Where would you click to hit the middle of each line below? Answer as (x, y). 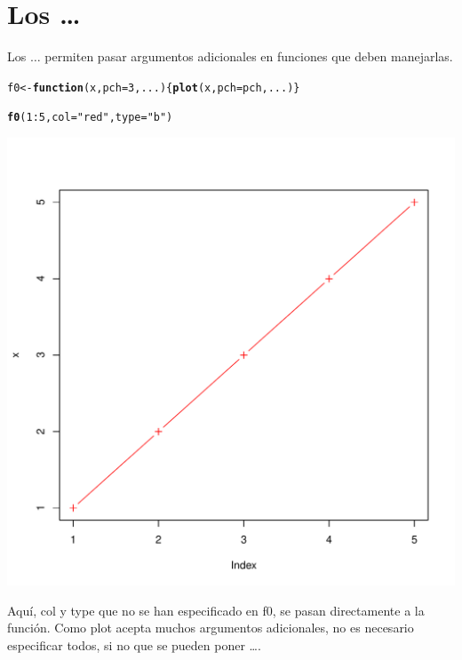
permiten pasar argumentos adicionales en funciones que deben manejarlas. (249, 56)
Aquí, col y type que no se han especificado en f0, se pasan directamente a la (216, 610)
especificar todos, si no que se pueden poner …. (134, 644)
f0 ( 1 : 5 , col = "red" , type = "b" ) (90, 118)
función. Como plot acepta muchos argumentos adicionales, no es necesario (211, 628)
